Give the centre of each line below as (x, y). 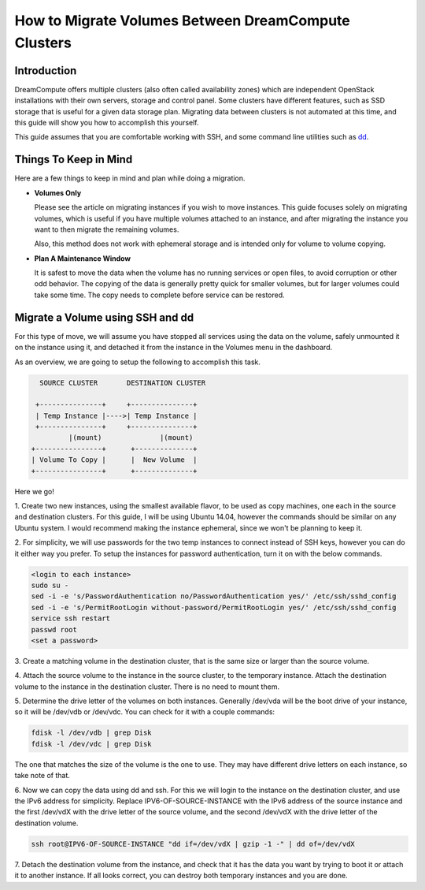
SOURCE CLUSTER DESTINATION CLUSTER (123, 383)
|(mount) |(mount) (131, 438)
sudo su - (50, 585)
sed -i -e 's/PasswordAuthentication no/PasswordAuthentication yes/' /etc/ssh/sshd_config (214, 596)
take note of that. (42, 776)
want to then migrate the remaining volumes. (107, 229)
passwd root (54, 629)
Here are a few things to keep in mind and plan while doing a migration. (130, 178)
